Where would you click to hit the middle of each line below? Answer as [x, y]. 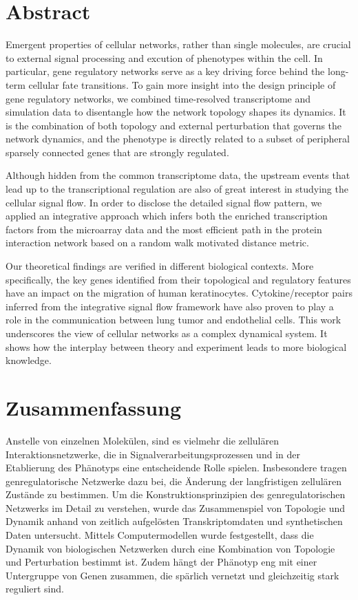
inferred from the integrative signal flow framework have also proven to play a [170, 306]
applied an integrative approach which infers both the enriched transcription [167, 216]
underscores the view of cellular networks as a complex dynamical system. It [167, 333]
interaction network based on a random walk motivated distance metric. [157, 243]
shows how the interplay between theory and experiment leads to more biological [176, 346]
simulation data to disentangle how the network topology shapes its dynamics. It [176, 112]
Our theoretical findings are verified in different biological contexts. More [160, 266]
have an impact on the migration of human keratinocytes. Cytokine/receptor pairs [179, 293]
